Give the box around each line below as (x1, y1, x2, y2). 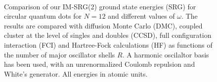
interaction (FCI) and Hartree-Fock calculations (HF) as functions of (4, 39, 213, 50)
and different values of (108, 11, 175, 21)
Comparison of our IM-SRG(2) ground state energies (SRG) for (4, 1, 196, 11)
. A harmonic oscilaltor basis (122, 49, 209, 59)
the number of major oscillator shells (4, 49, 115, 59)
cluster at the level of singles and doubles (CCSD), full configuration (4, 30, 212, 40)
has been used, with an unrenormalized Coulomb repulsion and (4, 59, 195, 69)
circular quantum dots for (4, 11, 82, 21)
